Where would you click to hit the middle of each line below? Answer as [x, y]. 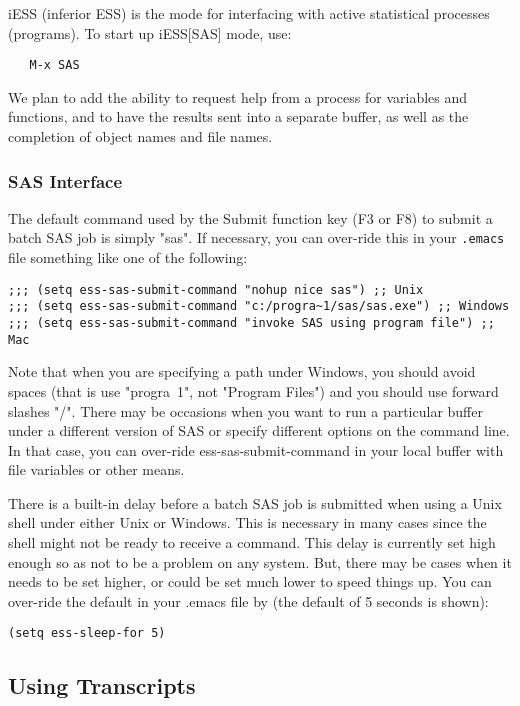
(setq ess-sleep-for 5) [87, 633]
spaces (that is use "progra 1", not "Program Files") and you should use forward [253, 390]
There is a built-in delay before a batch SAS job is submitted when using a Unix [255, 502]
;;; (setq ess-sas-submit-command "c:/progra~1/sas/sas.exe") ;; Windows [259, 306]
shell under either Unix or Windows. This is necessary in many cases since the [247, 522]
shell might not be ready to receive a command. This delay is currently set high [252, 542]
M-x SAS [54, 65]
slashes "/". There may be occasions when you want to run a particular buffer [245, 410]
